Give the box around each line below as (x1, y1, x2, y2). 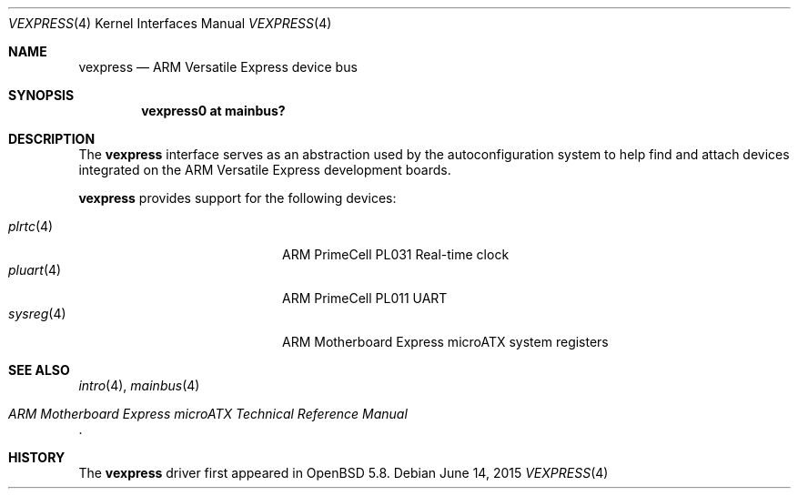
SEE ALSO (8, 362, 70, 378)
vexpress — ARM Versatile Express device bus (78, 59, 358, 75)
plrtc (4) (8, 218, 54, 234)
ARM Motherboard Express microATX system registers (282, 334, 609, 349)
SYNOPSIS (8, 87, 75, 103)
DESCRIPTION (8, 131, 96, 147)
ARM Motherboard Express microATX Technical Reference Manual (8, 406, 408, 421)
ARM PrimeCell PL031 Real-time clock (282, 247, 510, 262)
